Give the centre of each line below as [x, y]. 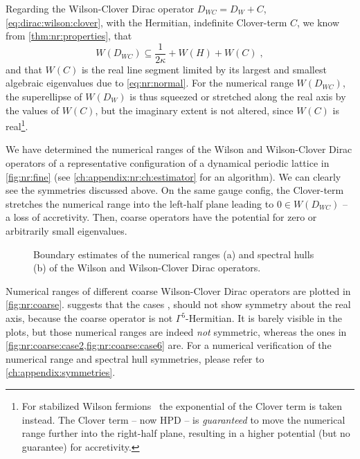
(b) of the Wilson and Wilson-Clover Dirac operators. [147, 268]
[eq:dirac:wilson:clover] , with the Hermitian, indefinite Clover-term [146, 22]
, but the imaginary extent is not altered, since [194, 110]
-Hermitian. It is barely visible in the [264, 318]
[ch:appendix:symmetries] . [61, 372]
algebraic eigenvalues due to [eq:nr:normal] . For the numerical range [150, 83]
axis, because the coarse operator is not [89, 318]
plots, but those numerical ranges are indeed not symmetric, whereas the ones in [176, 331]
